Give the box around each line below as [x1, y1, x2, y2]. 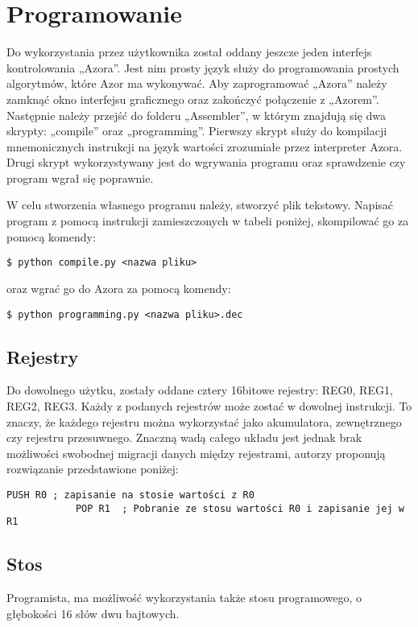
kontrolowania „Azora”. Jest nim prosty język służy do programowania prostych [6, 59, 399, 76]
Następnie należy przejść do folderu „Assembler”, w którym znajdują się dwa [6, 106, 387, 123]
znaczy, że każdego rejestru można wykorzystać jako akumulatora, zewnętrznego [6, 413, 402, 430]
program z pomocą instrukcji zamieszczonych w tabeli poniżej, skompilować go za [6, 212, 409, 229]
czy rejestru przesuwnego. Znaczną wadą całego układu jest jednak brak [6, 429, 362, 446]
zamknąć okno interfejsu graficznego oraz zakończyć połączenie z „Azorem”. [6, 90, 379, 107]
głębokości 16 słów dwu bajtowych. [6, 604, 180, 621]
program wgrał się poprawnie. [6, 169, 154, 186]
